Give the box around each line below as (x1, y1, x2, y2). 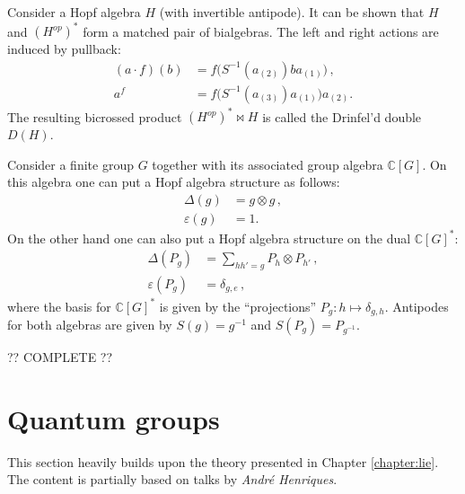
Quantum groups (7, 400, 220, 437)
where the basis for (7, 296, 111, 315)
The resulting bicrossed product (7, 107, 182, 126)
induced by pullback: (7, 40, 121, 58)
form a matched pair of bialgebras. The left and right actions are (83, 22, 439, 40)
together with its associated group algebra (152, 154, 383, 173)
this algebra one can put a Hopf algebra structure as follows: (7, 172, 340, 191)
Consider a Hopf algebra (7, 3, 141, 21)
